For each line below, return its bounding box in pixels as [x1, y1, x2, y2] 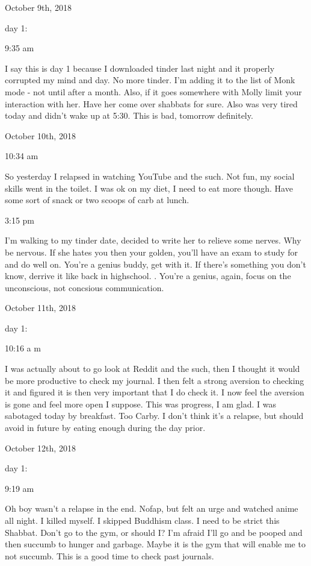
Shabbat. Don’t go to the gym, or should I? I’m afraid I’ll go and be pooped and [5, 526, 303, 538]
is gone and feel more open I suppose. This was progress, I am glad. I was [5, 397, 276, 410]
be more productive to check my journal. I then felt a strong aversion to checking [5, 374, 304, 386]
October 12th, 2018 [5, 441, 76, 454]
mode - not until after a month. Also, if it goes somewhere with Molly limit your [5, 85, 302, 98]
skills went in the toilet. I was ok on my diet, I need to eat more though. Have [5, 181, 293, 194]
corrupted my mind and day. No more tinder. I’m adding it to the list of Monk [5, 74, 295, 86]
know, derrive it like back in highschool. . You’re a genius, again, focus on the [5, 269, 291, 282]
